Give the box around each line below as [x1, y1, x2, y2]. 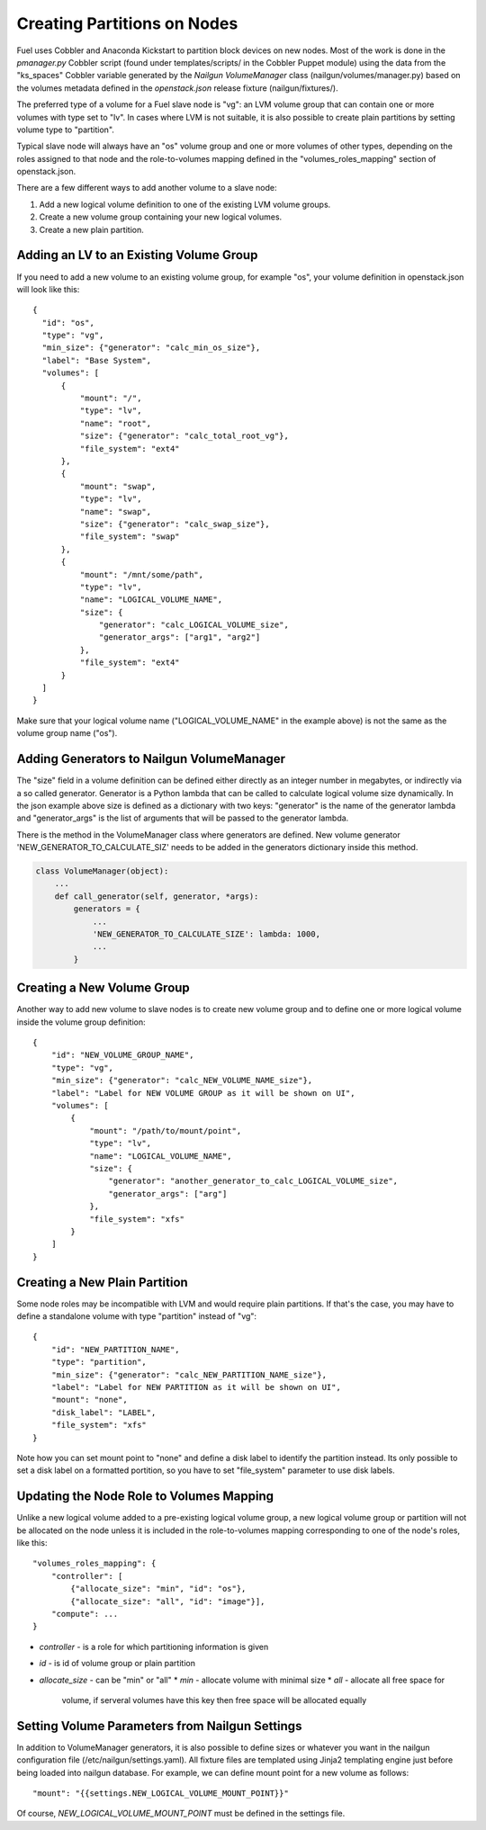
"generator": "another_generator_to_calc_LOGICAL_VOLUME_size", [108, 1176, 399, 1187]
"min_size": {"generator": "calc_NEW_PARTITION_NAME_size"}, [50, 1369, 328, 1380]
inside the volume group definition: [16, 1017, 146, 1027]
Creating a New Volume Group [16, 981, 191, 996]
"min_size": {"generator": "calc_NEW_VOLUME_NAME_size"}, [50, 1075, 313, 1086]
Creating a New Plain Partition [16, 1274, 188, 1290]
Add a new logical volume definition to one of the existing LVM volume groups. [39, 199, 331, 210]
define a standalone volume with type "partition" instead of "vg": [16, 1311, 256, 1322]
